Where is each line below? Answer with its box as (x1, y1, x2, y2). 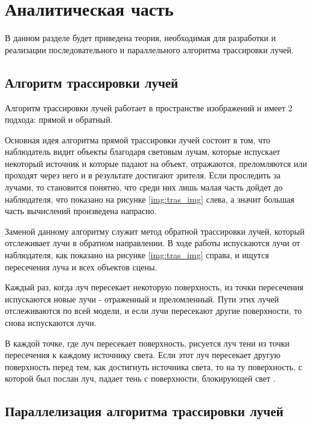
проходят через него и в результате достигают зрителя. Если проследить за (5, 169, 281, 181)
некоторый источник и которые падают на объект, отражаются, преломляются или (5, 157, 307, 169)
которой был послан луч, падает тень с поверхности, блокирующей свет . (5, 372, 276, 385)
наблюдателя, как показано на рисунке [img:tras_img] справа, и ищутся (5, 249, 269, 261)
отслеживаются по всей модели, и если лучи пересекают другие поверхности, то (5, 304, 302, 317)
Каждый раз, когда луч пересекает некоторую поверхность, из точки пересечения (5, 281, 304, 293)
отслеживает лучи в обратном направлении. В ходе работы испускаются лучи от (5, 236, 301, 249)
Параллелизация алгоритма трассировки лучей (5, 402, 284, 420)
